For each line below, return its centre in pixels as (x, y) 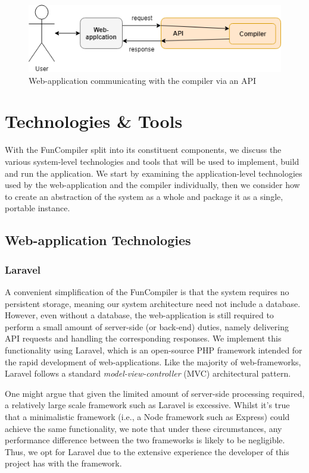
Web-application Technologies (98, 240)
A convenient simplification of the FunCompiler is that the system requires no (147, 291)
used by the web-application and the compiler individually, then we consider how (152, 185)
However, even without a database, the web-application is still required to (139, 315)
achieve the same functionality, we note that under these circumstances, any (143, 428)
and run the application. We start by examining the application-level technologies (154, 173)
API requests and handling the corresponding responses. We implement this (143, 338)
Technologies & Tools (94, 121)
